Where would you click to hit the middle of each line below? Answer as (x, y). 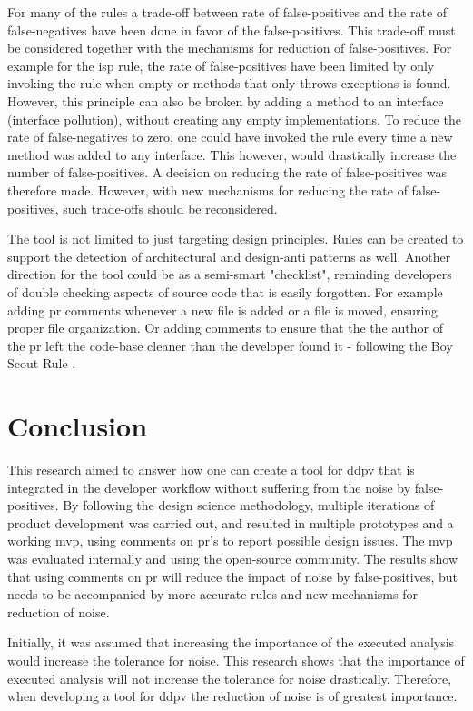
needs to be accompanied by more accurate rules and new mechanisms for (212, 594)
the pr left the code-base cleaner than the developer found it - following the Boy (230, 345)
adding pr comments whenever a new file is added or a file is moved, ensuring (223, 310)
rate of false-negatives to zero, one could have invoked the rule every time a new (230, 137)
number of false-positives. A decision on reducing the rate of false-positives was (227, 172)
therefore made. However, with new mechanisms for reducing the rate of (207, 190)
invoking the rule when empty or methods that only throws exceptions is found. (229, 83)
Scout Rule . (42, 363)
